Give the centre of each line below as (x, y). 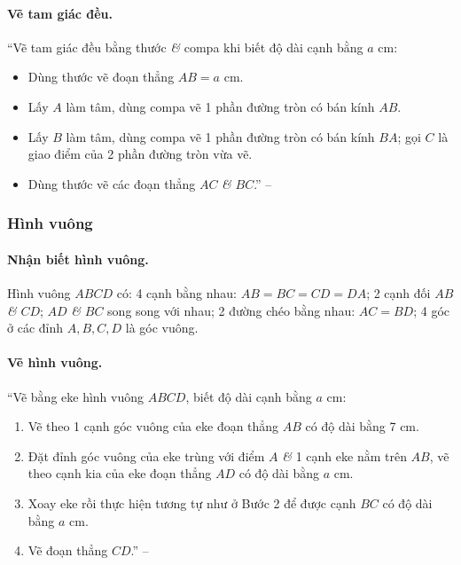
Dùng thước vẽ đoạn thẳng (101, 77)
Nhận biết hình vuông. (78, 259)
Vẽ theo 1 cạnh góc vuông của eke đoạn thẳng (153, 426)
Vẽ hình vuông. (55, 362)
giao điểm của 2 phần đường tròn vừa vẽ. (140, 154)
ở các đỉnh (35, 328)
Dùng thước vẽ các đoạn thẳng (112, 183)
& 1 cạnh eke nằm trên (344, 455)
